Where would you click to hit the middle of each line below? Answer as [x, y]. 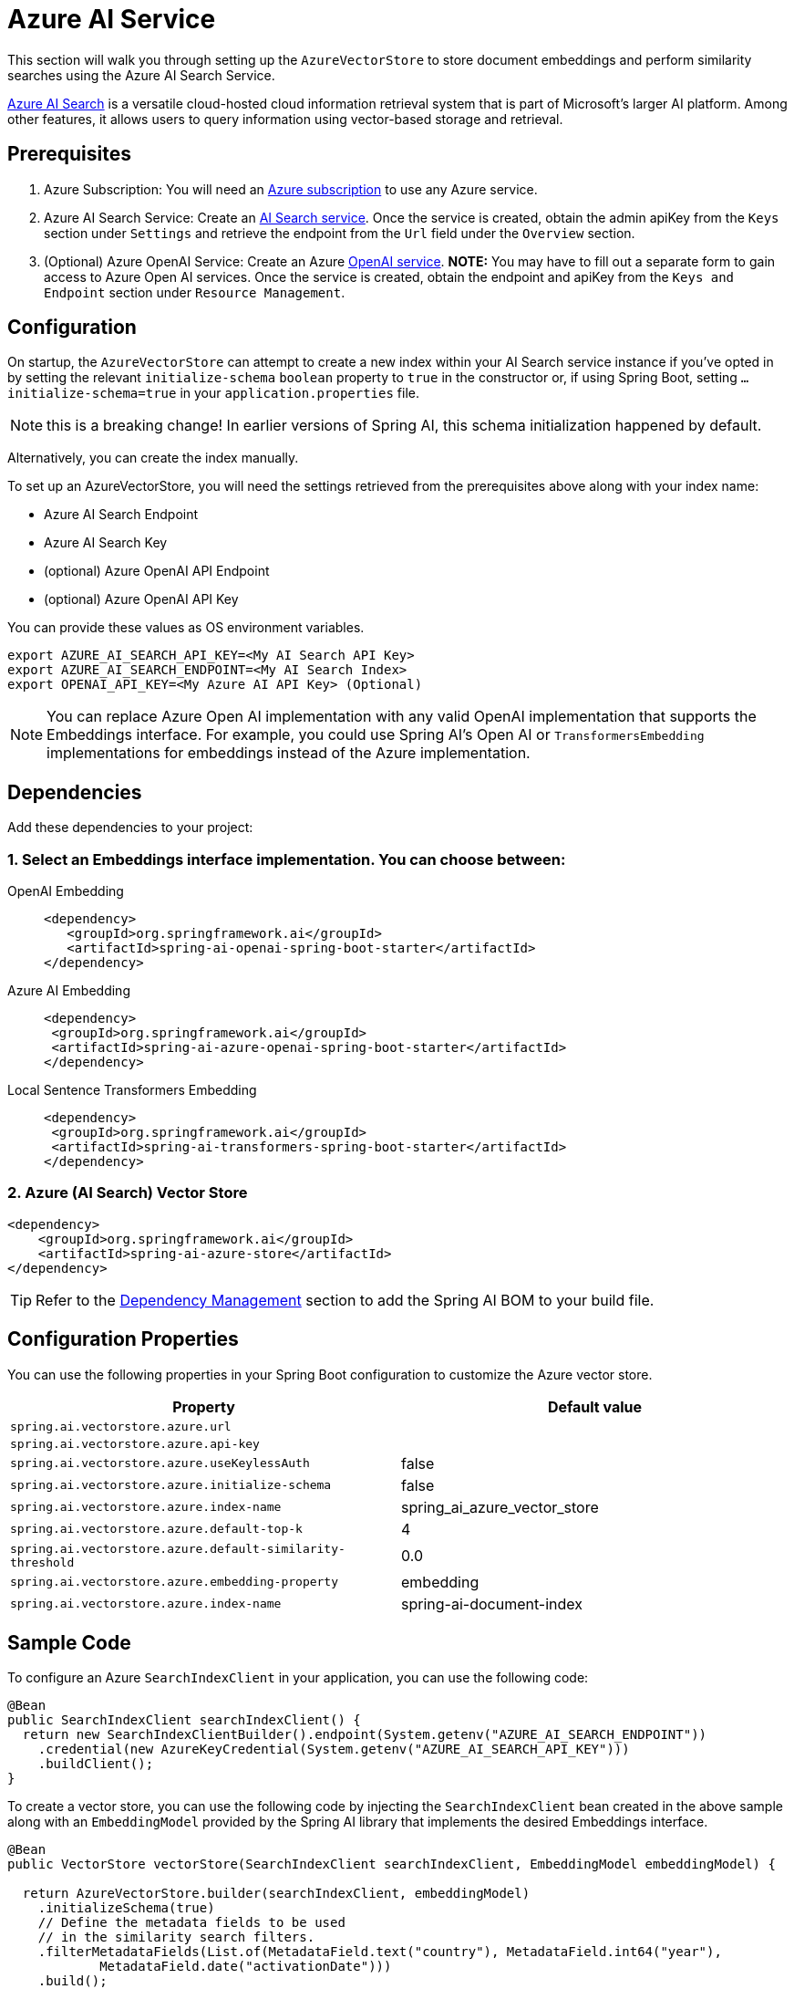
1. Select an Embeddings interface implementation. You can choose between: [287, 859]
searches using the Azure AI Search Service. [141, 75]
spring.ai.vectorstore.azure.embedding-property [175, 1582]
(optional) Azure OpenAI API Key [141, 599]
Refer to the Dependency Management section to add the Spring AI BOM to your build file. [345, 1300]
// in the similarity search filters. [176, 1937]
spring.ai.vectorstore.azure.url [121, 1426]
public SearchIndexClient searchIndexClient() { [184, 1720]
